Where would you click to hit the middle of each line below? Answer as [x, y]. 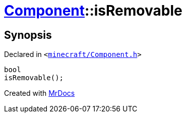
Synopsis [28, 35]
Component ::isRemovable [93, 11]
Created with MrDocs [40, 93]
